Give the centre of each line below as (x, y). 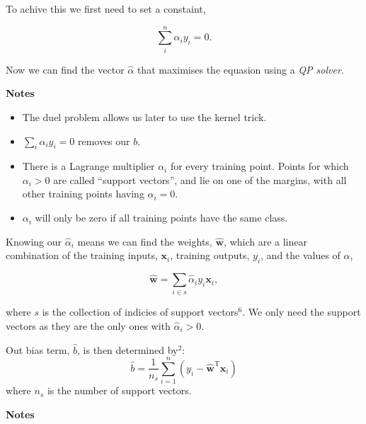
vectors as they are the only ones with (88, 325)
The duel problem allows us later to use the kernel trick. (144, 116)
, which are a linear (265, 241)
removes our (104, 141)
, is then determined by (128, 349)
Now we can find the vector (65, 69)
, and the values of (301, 255)
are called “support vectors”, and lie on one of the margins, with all (200, 179)
